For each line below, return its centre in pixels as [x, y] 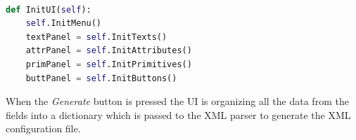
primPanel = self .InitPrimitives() [109, 64]
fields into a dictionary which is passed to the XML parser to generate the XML [178, 114]
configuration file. [43, 128]
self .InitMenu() [64, 23]
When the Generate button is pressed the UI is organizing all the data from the [177, 101]
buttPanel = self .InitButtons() [101, 78]
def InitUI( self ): [49, 9]
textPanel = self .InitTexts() [96, 37]
